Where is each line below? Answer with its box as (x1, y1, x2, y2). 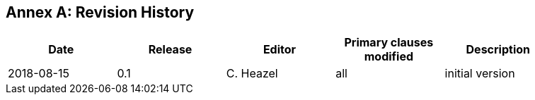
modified (364, 49, 414, 64)
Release (148, 42, 192, 57)
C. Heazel (226, 66, 278, 81)
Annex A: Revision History (6, 4, 195, 21)
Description (466, 42, 530, 57)
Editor (263, 42, 297, 57)
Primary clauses (344, 35, 434, 50)
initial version (444, 66, 515, 81)
